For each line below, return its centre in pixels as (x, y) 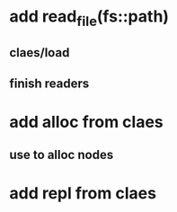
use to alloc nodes (62, 155)
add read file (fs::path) (89, 18)
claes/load (40, 53)
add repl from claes (83, 194)
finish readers (49, 83)
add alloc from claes (86, 122)
